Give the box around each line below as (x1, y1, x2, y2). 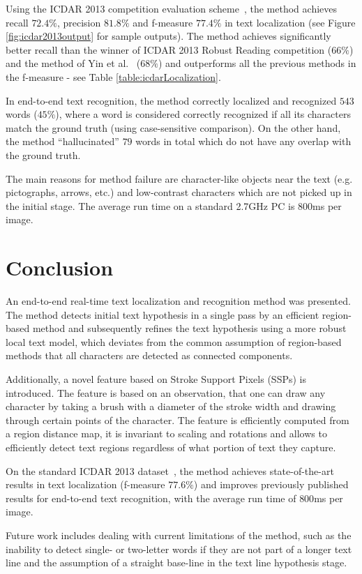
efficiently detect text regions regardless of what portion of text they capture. (6, 439, 336, 454)
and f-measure (133, 15, 193, 29)
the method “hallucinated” (6, 134, 119, 149)
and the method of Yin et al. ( (6, 56, 141, 70)
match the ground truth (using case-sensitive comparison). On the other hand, (6, 120, 341, 135)
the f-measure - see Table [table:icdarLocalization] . (6, 69, 221, 84)
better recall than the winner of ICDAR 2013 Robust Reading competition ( (6, 42, 332, 56)
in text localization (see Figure (225, 15, 356, 29)
